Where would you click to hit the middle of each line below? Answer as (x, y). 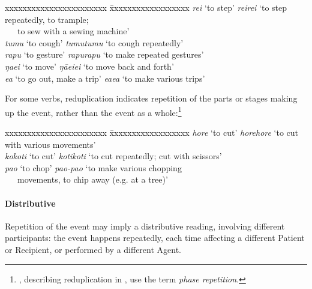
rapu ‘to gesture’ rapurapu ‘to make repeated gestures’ (104, 54)
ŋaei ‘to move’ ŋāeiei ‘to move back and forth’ (89, 66)
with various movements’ (50, 144)
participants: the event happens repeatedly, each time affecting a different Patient (155, 238)
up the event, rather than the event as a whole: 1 (93, 111)
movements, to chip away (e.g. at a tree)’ (92, 179)
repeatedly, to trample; (47, 19)
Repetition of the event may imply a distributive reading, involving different (145, 226)
